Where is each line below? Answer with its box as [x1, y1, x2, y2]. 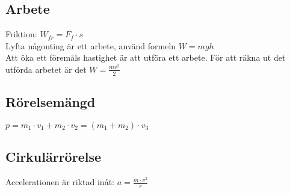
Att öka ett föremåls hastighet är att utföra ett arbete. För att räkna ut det [5, 51, 286, 64]
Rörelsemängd [5, 93, 96, 111]
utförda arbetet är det [5, 63, 87, 75]
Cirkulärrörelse [5, 147, 102, 166]
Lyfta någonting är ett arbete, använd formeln [5, 39, 176, 52]
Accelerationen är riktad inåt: [5, 176, 114, 188]
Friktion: [5, 28, 37, 40]
